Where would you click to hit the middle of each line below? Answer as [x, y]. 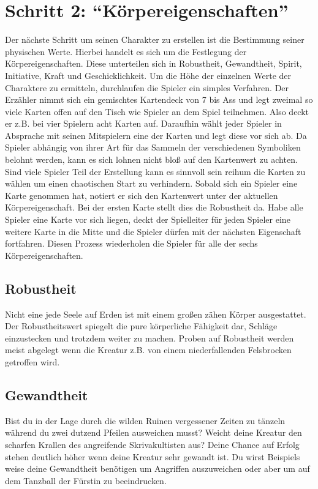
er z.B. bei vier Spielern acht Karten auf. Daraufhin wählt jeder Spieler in [143, 123]
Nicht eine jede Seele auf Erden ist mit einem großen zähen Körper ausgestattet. [156, 314]
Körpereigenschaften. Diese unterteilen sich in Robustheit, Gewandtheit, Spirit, [153, 63]
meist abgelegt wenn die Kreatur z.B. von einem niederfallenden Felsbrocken [148, 350]
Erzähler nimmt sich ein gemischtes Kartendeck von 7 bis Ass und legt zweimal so [159, 99]
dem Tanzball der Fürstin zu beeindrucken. [86, 480]
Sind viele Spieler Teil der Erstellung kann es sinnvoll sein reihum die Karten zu [155, 171]
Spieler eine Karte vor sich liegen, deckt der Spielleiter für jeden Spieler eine [148, 219]
